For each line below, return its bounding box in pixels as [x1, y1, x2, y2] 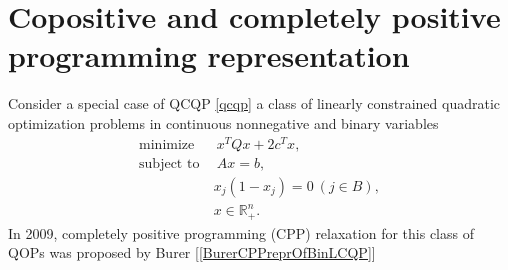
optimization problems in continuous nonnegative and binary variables [8, 112, 439, 133]
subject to [139, 156, 200, 171]
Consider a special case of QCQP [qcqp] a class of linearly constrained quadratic [8, 93, 500, 114]
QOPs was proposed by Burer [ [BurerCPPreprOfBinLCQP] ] [8, 242, 376, 263]
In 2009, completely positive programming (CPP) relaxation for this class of [8, 222, 474, 243]
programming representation [8, 35, 410, 76]
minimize [139, 137, 195, 152]
